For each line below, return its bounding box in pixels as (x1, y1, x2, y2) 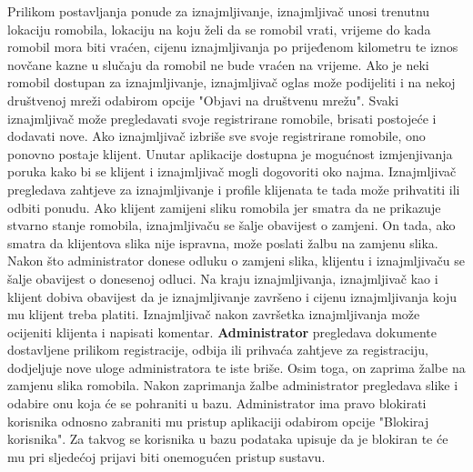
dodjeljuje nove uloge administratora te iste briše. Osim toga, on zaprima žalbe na (7, 357, 466, 377)
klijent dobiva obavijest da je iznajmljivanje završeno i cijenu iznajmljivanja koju (7, 286, 458, 306)
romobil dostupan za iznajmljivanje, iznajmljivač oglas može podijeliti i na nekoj (7, 73, 456, 92)
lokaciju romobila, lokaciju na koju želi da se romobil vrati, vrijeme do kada (7, 19, 431, 38)
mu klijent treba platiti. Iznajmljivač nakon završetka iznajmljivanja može (7, 305, 420, 324)
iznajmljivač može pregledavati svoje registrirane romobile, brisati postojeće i (7, 108, 437, 127)
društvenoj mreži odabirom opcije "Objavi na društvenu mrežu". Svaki (7, 90, 399, 109)
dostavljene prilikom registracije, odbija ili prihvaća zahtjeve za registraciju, (7, 340, 428, 359)
